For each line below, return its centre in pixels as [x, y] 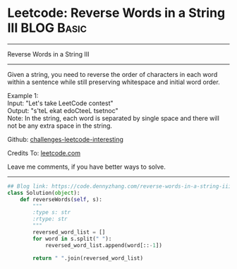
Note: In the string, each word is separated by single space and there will [114, 118]
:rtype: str [50, 219]
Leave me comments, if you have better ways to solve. [86, 167]
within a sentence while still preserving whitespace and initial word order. [114, 82]
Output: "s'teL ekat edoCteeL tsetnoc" [63, 110]
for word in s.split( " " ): [72, 239]
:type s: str [52, 213]
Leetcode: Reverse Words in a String [116, 13]
